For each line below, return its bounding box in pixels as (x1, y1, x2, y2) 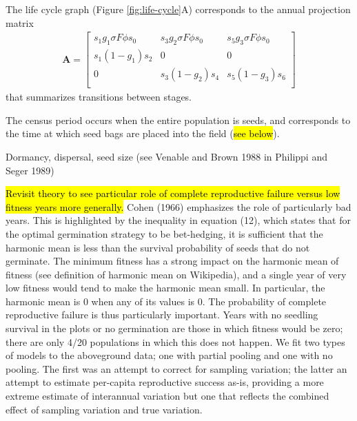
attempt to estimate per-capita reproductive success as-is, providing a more (6, 375, 324, 389)
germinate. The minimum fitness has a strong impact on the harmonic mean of (6, 254, 339, 268)
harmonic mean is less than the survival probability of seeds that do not (6, 240, 310, 254)
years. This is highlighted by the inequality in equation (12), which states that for (6, 213, 351, 227)
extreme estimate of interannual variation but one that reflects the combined (6, 389, 329, 403)
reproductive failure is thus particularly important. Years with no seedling (6, 307, 318, 322)
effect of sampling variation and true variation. (6, 402, 203, 416)
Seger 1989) (6, 163, 54, 177)
